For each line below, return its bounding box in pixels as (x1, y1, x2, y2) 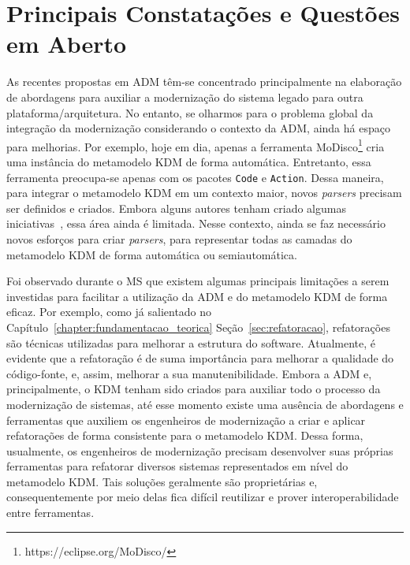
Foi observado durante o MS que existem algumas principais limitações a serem (6, 273, 389, 289)
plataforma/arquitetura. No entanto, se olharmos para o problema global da (6, 104, 374, 121)
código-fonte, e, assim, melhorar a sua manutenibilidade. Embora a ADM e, (6, 365, 372, 381)
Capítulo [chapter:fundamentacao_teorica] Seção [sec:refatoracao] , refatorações (6, 318, 390, 335)
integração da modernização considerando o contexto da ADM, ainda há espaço (6, 120, 390, 136)
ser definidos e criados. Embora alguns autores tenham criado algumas (6, 199, 346, 216)
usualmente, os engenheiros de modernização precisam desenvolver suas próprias (6, 442, 393, 459)
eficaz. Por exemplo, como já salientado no (6, 303, 212, 320)
